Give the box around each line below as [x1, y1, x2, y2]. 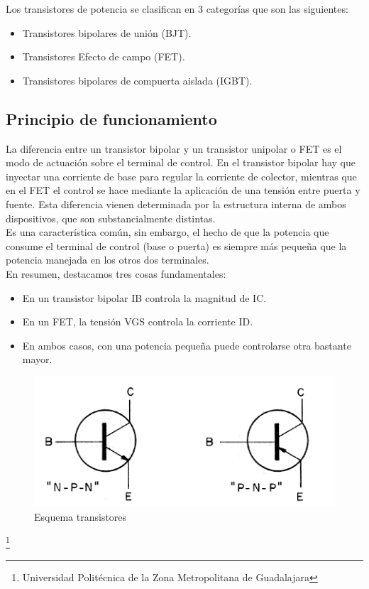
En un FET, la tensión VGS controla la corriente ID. [22, 314, 253, 329]
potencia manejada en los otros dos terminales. [6, 252, 209, 267]
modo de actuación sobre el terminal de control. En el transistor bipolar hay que [6, 155, 356, 170]
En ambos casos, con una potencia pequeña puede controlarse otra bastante [22, 337, 351, 352]
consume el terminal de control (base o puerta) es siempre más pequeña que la [6, 238, 347, 253]
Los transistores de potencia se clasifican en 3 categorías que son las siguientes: [6, 1, 348, 16]
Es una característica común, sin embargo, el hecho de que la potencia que [6, 225, 329, 239]
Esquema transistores [34, 509, 127, 524]
